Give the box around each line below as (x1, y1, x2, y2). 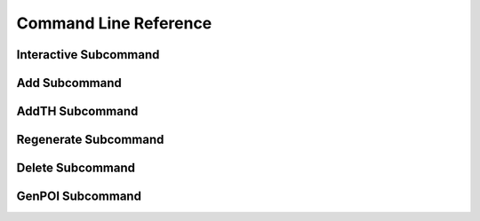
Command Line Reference (16, 13, 212, 33)
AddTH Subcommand (16, 104, 139, 119)
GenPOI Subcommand (16, 189, 142, 204)
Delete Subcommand (16, 161, 135, 176)
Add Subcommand (16, 75, 122, 91)
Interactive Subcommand (16, 47, 160, 62)
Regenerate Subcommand (16, 132, 164, 147)
